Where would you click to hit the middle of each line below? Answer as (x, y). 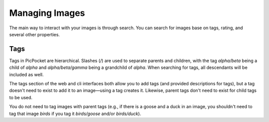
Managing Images (47, 13)
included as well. (26, 74)
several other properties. (34, 34)
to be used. (21, 97)
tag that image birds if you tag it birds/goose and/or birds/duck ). (75, 114)
